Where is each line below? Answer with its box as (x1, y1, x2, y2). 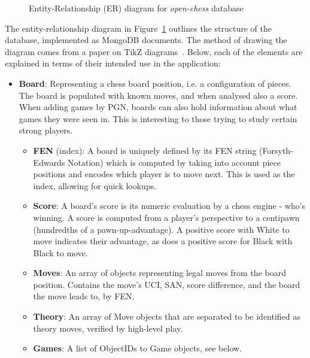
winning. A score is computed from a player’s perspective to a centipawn (33, 211, 300, 223)
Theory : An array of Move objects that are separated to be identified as (33, 310, 300, 323)
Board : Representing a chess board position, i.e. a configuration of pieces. (19, 77, 291, 89)
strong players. (19, 124, 73, 136)
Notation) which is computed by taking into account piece (68, 156, 281, 168)
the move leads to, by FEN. (33, 290, 135, 302)
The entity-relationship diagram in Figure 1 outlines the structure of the (5, 22, 272, 34)
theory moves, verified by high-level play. (33, 321, 183, 334)
